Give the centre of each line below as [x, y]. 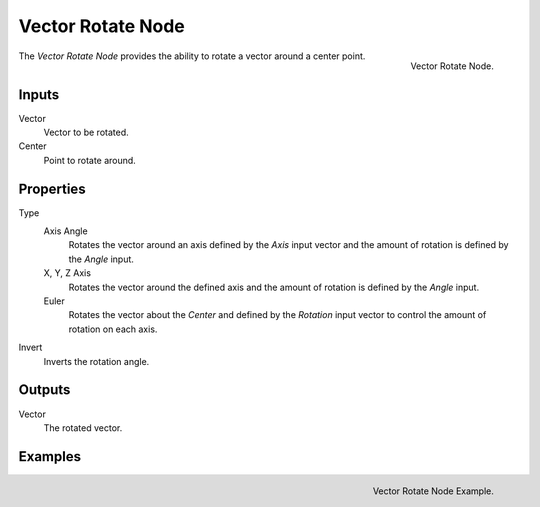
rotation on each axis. [113, 329]
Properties [52, 188]
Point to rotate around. [90, 160]
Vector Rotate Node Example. [433, 491]
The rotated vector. [83, 427]
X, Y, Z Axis [67, 273]
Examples [50, 456]
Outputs [44, 390]
